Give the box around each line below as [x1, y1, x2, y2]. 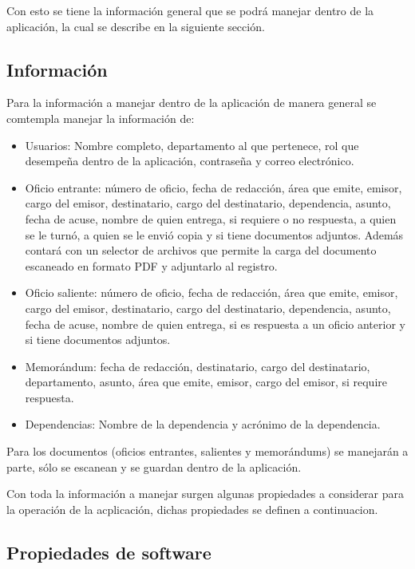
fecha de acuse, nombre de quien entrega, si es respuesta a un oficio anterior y [25, 315, 405, 332]
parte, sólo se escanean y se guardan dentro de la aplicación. [6, 458, 302, 475]
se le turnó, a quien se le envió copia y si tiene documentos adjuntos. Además [25, 226, 404, 243]
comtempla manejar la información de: [6, 109, 195, 126]
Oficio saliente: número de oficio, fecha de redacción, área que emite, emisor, [25, 284, 398, 301]
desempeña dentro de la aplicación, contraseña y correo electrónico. [25, 152, 354, 169]
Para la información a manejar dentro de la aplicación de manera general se [6, 94, 377, 111]
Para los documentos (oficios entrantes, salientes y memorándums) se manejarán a [6, 443, 409, 460]
